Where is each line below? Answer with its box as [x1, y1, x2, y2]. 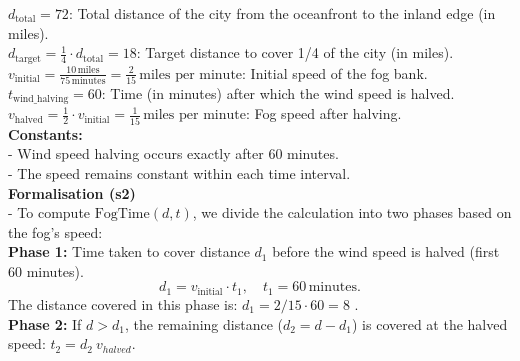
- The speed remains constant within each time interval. [8, 162, 351, 183]
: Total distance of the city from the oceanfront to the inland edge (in [68, 3, 496, 23]
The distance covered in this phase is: [8, 293, 238, 314]
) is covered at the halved [351, 313, 508, 334]
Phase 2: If [8, 313, 82, 334]
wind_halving [13, 94, 69, 105]
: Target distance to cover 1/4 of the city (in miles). [136, 42, 454, 63]
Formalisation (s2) [8, 182, 136, 203]
